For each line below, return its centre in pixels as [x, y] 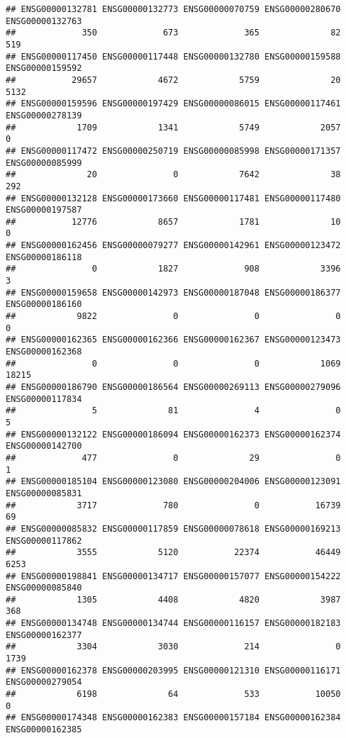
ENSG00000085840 [44, 588]
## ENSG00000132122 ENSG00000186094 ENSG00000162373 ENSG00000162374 [173, 434]
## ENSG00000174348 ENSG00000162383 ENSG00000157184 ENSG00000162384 [173, 718]
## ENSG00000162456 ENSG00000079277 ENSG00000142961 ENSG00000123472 [173, 246]
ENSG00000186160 [44, 304]
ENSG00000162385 [44, 730]
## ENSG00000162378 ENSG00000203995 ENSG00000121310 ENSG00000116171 [173, 670]
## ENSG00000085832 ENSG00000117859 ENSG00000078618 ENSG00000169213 [173, 529]
